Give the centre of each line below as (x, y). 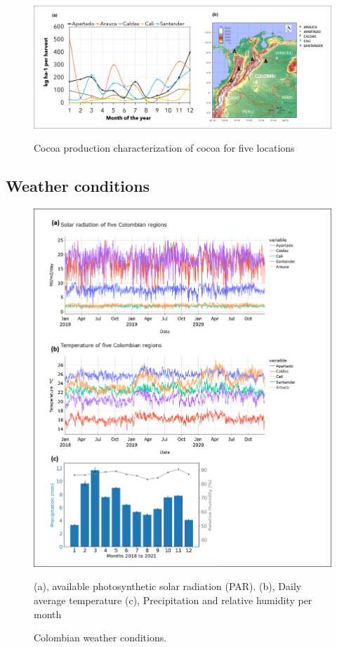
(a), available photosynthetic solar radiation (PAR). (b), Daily (168, 586)
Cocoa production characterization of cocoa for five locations (164, 148)
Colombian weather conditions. (100, 638)
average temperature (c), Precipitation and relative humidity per (173, 600)
